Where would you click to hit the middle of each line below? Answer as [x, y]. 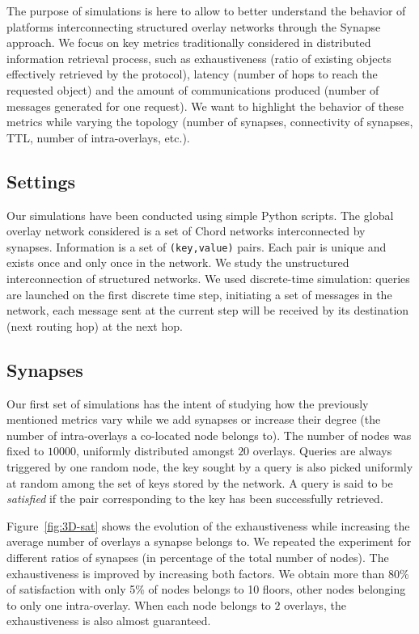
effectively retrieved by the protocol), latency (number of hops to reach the [192, 74]
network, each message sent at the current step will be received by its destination [208, 310]
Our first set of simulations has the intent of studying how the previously [188, 403]
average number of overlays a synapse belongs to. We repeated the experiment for [209, 541]
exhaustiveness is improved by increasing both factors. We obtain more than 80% [208, 573]
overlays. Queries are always [322, 451]
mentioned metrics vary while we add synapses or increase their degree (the [194, 419]
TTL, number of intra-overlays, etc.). [98, 137]
